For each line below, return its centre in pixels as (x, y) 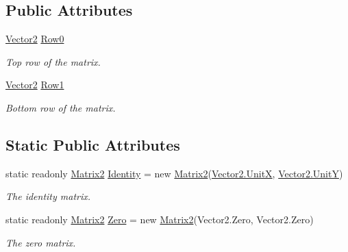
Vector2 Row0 (35, 39)
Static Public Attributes (93, 144)
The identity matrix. (48, 196)
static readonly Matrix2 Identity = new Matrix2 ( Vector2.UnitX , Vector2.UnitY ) (174, 173)
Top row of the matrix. (53, 61)
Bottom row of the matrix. (61, 107)
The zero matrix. (41, 242)
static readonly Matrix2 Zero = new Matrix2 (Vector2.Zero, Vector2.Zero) (160, 219)
